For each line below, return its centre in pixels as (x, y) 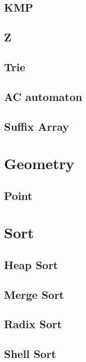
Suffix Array (36, 126)
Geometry (39, 163)
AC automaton (43, 96)
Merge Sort (34, 294)
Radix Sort (33, 324)
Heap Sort (31, 264)
